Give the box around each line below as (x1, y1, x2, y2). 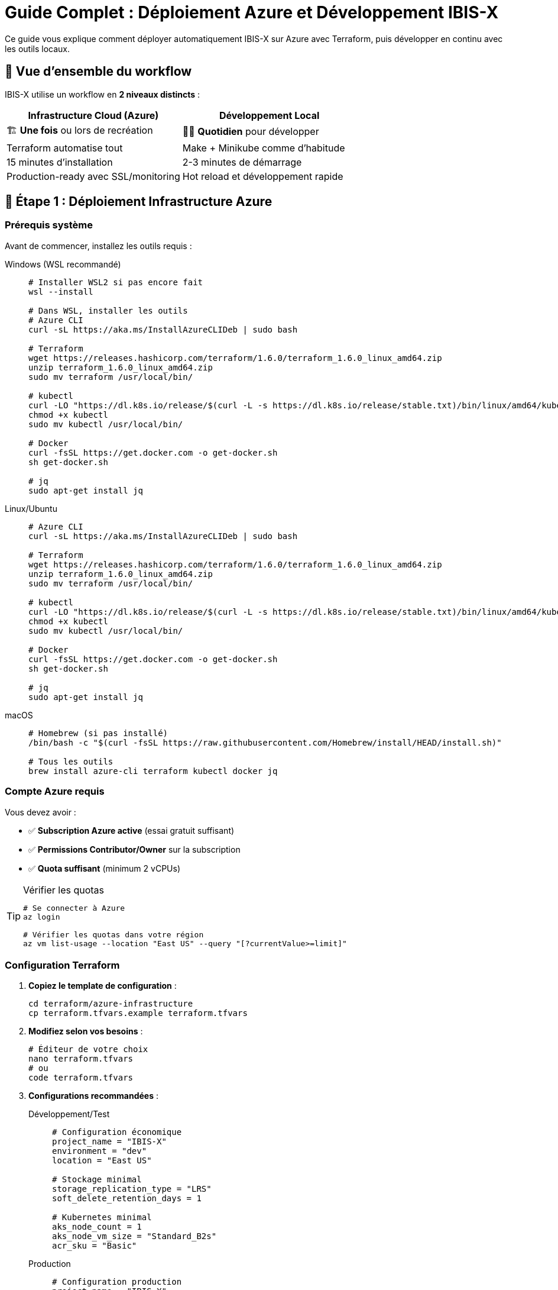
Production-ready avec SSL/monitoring (7, 170, 180, 182)
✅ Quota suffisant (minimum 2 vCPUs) (28, 863, 180, 873)
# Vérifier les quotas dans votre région (23, 930, 204, 939)
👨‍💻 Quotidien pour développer (182, 125, 319, 138)
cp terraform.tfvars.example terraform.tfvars (28, 1008, 248, 1018)
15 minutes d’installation (7, 156, 113, 168)
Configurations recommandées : (28, 1091, 158, 1101)
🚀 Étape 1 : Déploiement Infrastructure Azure (5, 194, 272, 209)
